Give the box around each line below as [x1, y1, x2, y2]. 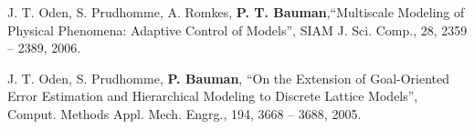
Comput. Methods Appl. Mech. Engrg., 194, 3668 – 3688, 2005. [7, 104, 362, 123]
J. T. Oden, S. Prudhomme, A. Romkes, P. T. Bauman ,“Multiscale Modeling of [7, 3, 465, 21]
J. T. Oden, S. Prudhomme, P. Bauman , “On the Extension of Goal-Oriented [7, 68, 450, 87]
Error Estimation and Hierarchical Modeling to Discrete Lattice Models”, [7, 86, 418, 105]
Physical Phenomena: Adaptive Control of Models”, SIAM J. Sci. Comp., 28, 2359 [7, 20, 468, 39]
